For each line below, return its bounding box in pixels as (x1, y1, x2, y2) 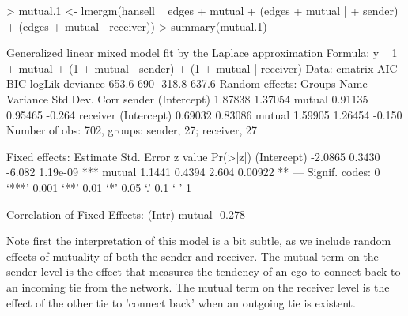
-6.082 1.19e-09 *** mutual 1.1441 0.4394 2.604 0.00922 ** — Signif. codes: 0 (6, 164, 380, 180)
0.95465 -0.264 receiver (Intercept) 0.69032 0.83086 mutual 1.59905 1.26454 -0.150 (6, 106, 402, 122)
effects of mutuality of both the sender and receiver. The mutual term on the (6, 247, 379, 264)
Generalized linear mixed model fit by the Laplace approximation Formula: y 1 (6, 44, 398, 61)
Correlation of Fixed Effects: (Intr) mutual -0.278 (6, 205, 245, 222)
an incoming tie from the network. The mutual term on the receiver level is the (6, 278, 390, 295)
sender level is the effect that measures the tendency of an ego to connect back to (6, 263, 401, 280)
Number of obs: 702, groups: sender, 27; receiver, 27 (6, 122, 257, 138)
